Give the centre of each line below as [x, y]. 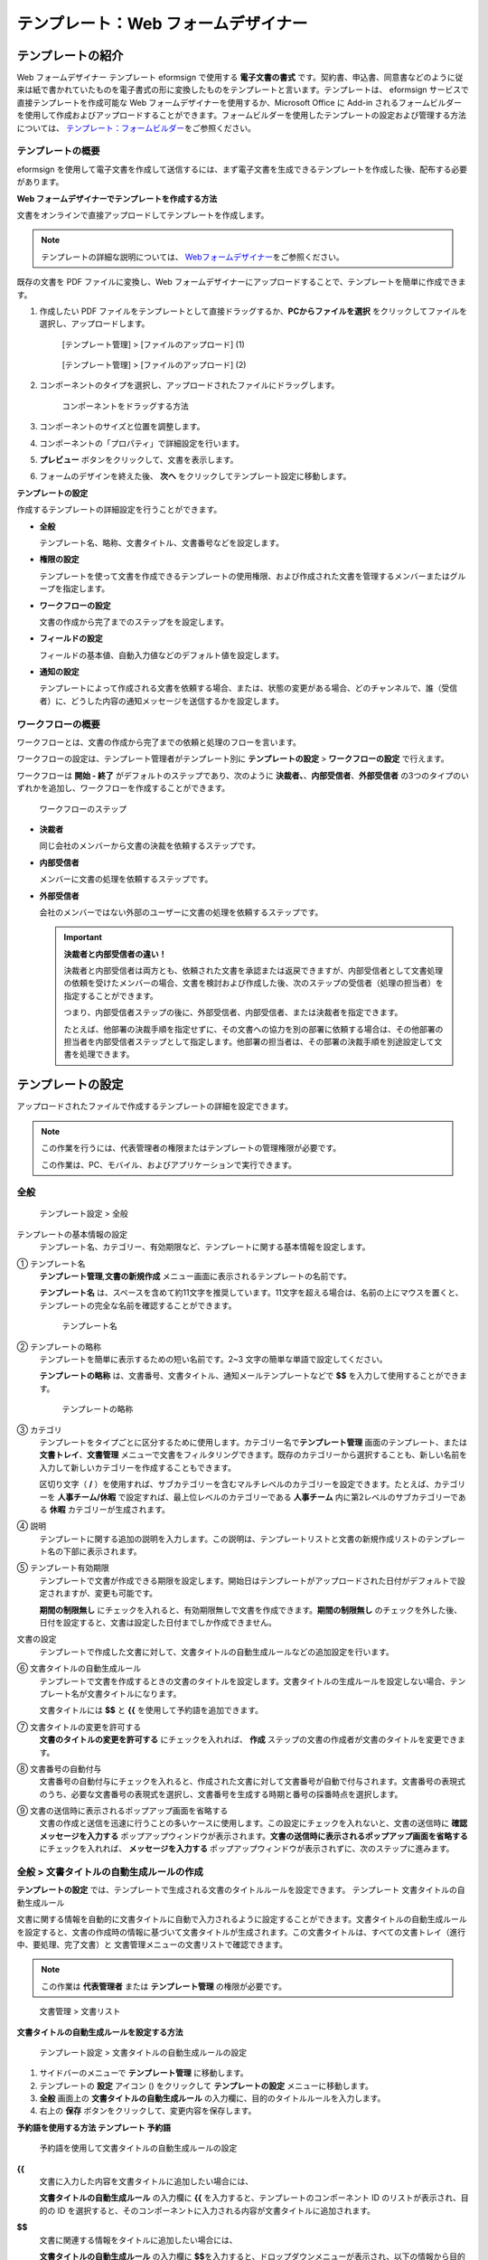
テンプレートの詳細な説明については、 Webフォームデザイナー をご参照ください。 [192, 257]
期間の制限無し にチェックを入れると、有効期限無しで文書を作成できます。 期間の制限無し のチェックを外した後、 [251, 1610]
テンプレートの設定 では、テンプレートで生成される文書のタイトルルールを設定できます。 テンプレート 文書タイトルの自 [241, 1890]
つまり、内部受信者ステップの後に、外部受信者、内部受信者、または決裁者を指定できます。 [233, 1012]
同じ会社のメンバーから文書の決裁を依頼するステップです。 [150, 846]
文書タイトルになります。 [134, 1693]
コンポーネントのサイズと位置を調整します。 [122, 427]
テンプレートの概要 [58, 151]
